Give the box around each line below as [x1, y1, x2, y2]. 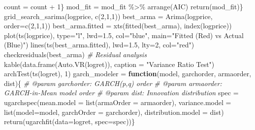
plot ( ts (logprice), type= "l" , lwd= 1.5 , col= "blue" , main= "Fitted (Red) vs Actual [4, 30, 244, 40]
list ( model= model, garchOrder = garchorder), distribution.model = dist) [4, 107, 224, 117]
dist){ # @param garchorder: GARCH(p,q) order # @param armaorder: [4, 78, 222, 88]
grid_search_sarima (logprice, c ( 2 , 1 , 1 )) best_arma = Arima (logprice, [4, 11, 213, 21]
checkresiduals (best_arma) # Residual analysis [4, 49, 147, 59]
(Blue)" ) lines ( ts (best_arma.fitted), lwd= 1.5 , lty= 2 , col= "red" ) [4, 40, 194, 50]
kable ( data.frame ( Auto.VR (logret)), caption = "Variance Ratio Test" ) [4, 59, 215, 69]
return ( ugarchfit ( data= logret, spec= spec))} [4, 116, 135, 127]
